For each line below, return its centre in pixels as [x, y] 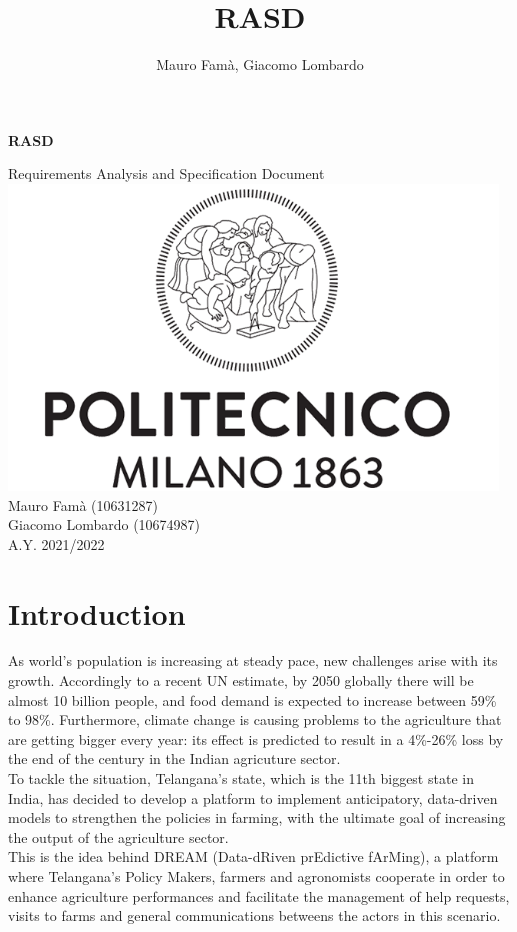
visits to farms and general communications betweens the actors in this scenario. [254, 915]
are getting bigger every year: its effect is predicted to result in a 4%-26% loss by [256, 738]
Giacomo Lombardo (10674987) [104, 524]
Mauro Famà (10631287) [83, 504]
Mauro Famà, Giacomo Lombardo [260, 64]
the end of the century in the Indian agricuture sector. [174, 758]
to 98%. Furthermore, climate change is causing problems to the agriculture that [255, 719]
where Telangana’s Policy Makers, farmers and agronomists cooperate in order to [256, 876]
